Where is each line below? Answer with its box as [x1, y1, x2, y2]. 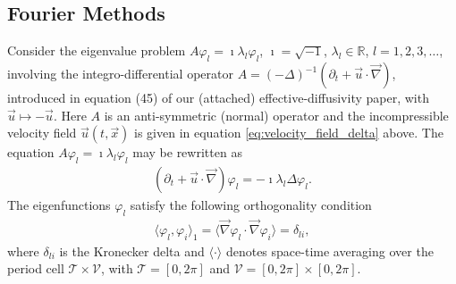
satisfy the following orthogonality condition [130, 196, 372, 214]
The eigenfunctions [7, 196, 111, 214]
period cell [7, 259, 64, 278]
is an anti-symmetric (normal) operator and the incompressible [104, 105, 449, 124]
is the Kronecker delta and [59, 241, 205, 260]
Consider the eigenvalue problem [7, 41, 186, 60]
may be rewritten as [132, 143, 242, 162]
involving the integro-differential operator [7, 64, 233, 82]
